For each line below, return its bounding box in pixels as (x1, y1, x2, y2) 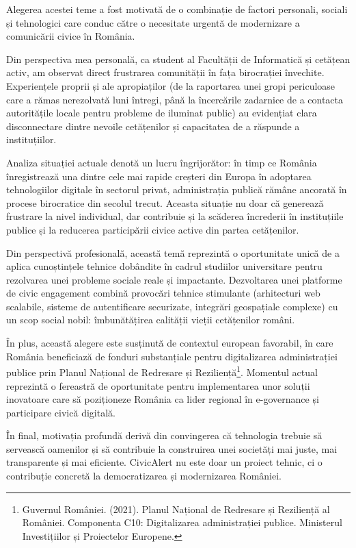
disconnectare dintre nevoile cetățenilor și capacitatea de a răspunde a (6, 119, 300, 133)
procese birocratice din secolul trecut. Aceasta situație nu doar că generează (6, 195, 324, 210)
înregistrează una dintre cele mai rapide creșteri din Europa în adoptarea (6, 169, 312, 183)
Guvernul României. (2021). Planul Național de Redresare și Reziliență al (22, 501, 330, 516)
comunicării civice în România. (6, 29, 135, 43)
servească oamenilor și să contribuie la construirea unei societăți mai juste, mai (6, 441, 338, 456)
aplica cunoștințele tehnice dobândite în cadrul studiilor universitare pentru (6, 259, 323, 273)
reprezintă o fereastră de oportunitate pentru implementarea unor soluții (6, 378, 310, 393)
